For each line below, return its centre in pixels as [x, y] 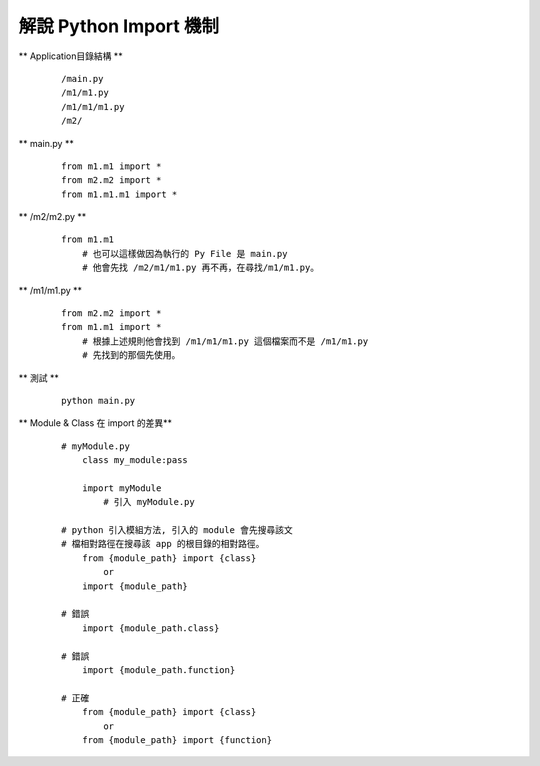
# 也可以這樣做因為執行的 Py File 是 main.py [184, 253]
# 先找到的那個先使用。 [131, 355]
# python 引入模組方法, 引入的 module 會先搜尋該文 [177, 530]
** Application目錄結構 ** [71, 56]
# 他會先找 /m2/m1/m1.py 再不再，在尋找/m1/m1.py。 [200, 268]
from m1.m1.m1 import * [119, 194]
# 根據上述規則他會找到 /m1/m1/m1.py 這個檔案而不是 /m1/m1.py [225, 341]
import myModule [121, 488]
